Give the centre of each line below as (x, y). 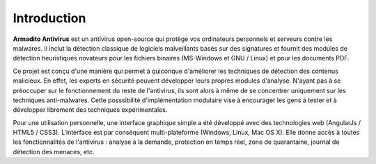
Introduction (49, 18)
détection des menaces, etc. (54, 151)
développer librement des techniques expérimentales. (90, 110)
